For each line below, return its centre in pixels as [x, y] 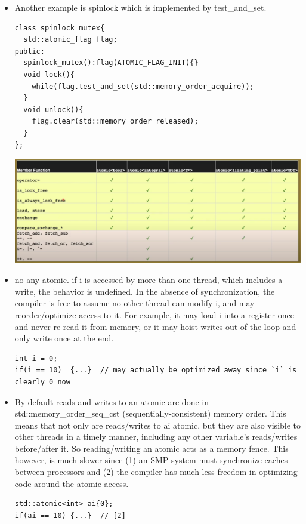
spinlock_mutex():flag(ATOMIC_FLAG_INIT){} [111, 63]
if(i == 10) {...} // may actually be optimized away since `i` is [156, 370]
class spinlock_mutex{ [60, 28]
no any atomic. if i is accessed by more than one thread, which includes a [149, 280]
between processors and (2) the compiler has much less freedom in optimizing [156, 472]
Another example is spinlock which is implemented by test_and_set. [140, 7]
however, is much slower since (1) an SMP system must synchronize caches [151, 460]
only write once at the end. [64, 338]
